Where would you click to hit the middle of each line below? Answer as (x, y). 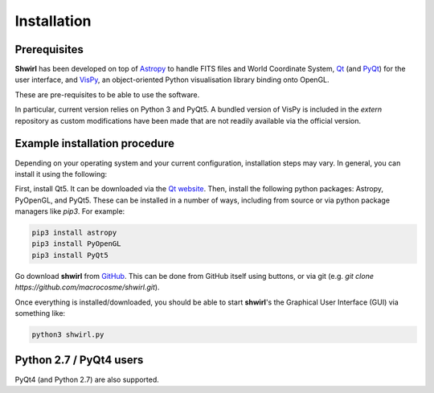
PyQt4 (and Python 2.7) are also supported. (87, 379)
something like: (40, 313)
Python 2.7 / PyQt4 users (79, 360)
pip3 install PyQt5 (70, 255)
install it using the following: (61, 174)
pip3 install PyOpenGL (76, 244)
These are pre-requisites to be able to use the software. (107, 94)
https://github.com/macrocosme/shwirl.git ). (87, 287)
